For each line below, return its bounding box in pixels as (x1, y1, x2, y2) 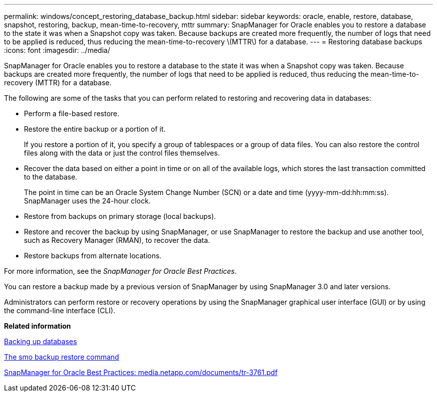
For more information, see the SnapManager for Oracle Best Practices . (4, 267, 237, 275)
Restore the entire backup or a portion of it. (24, 125, 166, 133)
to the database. (24, 173, 77, 181)
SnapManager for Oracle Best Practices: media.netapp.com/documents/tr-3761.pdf (4, 368, 278, 377)
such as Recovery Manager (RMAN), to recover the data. (24, 236, 210, 244)
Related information (4, 322, 71, 330)
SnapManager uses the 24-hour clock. (24, 197, 151, 205)
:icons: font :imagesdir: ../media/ (4, 46, 110, 54)
